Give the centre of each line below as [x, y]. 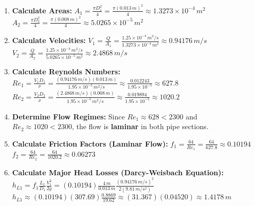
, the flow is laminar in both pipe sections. [140, 126]
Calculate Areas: [42, 10]
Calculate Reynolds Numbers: [66, 71]
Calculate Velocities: [49, 40]
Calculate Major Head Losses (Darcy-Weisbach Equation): [118, 172]
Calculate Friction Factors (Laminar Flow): [90, 143]
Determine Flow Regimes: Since [68, 116]
